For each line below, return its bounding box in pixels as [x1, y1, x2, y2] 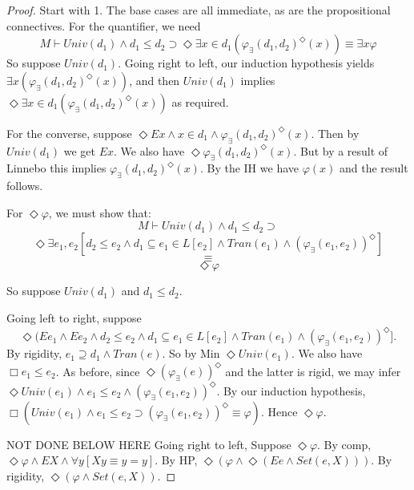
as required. [171, 93, 229, 110]
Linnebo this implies [6, 160, 107, 176]
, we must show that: [48, 204, 151, 221]
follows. [6, 177, 43, 194]
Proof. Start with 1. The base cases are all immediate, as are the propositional [6, 2, 391, 18]
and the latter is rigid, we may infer [225, 362, 401, 379]
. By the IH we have [199, 160, 299, 176]
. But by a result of [293, 142, 388, 159]
